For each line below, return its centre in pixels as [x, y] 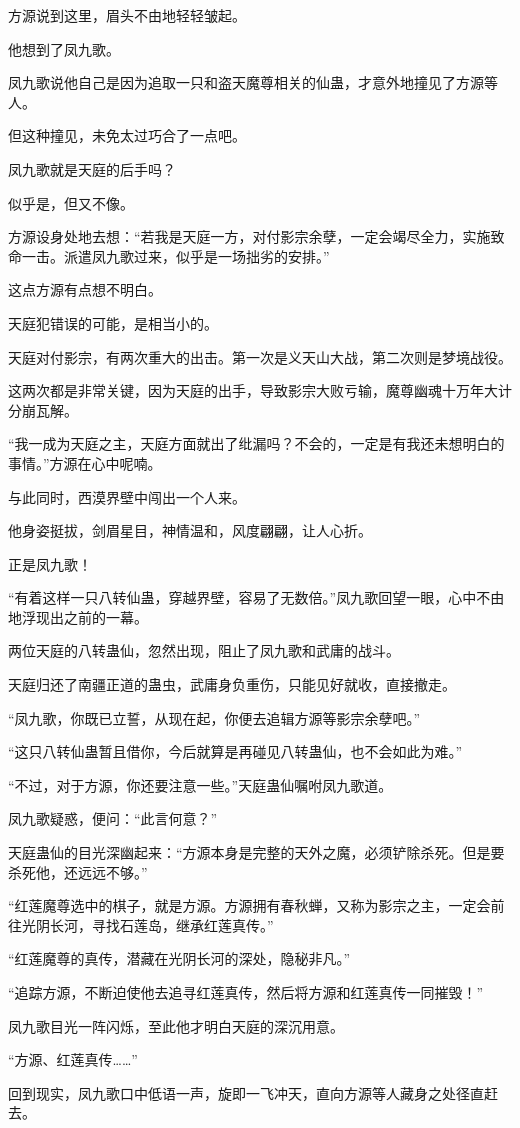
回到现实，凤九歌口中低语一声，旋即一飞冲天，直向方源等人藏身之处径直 [246, 1092]
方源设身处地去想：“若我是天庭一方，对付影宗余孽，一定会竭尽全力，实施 [249, 236]
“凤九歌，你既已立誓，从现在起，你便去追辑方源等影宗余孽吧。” [214, 717]
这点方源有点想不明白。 [85, 289]
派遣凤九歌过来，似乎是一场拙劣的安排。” [196, 255]
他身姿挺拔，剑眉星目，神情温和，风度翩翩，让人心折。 [190, 530]
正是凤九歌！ [50, 563]
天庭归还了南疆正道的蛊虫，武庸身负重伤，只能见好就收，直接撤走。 [232, 684]
